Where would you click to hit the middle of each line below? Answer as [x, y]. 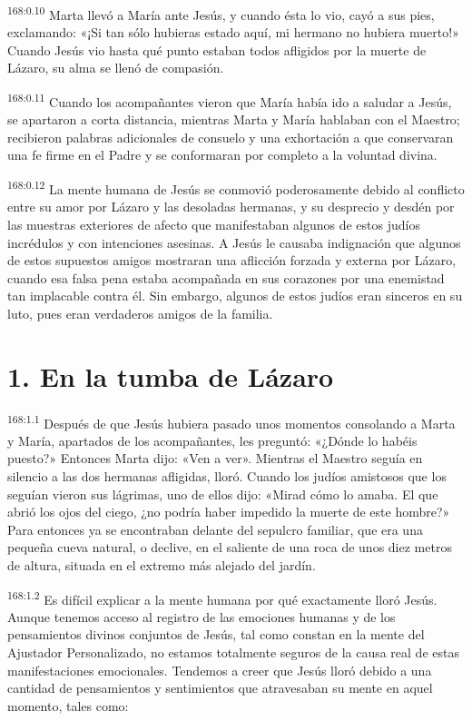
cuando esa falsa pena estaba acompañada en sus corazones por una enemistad [226, 277]
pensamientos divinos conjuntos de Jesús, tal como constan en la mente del [216, 634]
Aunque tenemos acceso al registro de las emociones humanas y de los [202, 616]
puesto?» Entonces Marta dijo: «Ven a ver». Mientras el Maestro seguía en [215, 458]
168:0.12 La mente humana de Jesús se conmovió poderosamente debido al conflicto [236, 188]
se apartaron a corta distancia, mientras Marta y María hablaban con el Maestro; [234, 119]
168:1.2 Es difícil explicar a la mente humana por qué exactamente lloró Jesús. [222, 598]
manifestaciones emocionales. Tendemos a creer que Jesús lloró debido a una [220, 670]
